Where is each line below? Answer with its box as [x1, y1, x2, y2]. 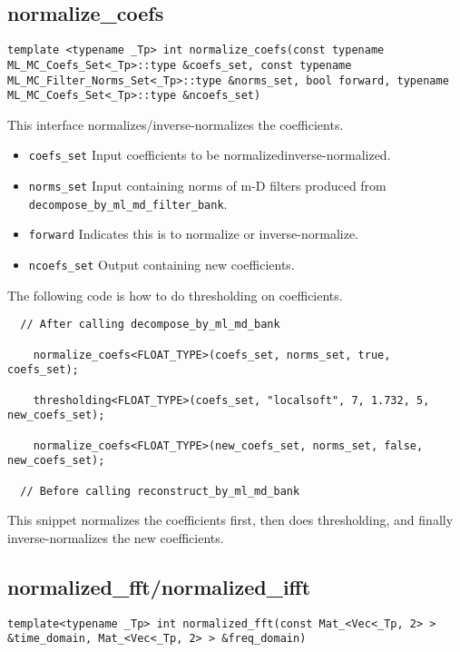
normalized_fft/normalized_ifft [7, 572, 311, 600]
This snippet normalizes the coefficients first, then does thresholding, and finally [7, 510, 454, 529]
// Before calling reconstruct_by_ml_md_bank [20, 484, 300, 498]
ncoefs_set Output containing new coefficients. [28, 255, 295, 274]
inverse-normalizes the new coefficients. [7, 528, 224, 547]
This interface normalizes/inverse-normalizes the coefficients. [7, 114, 344, 133]
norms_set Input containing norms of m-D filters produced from [28, 176, 387, 195]
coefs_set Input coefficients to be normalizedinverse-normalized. [28, 145, 391, 164]
